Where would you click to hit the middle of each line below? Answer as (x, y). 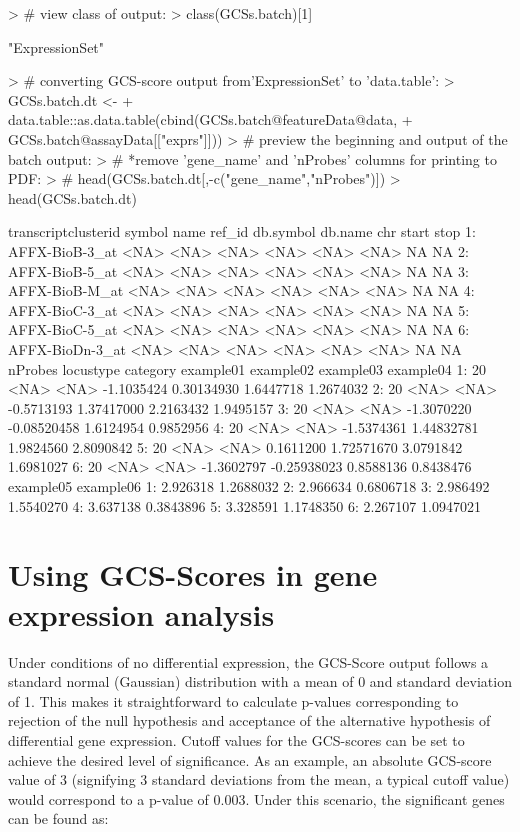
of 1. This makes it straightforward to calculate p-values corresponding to (233, 700)
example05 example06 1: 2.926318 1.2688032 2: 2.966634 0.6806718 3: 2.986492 (249, 486)
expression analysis (141, 613)
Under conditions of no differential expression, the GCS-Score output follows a (248, 661)
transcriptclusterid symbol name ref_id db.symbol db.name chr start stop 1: (242, 231)
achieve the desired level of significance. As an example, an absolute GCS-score (250, 759)
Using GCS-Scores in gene (193, 574)
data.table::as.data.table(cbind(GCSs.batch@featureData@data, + (210, 119)
